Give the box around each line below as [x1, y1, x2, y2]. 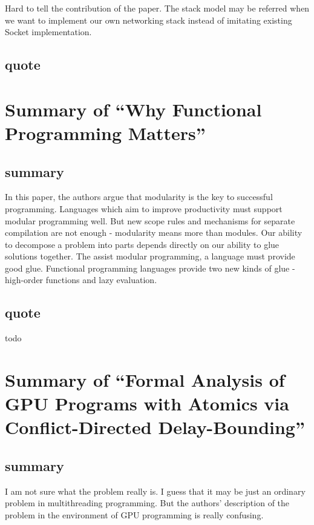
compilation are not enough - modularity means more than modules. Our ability [5, 226, 303, 239]
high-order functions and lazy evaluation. [5, 273, 157, 286]
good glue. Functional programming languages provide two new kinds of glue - [5, 261, 295, 274]
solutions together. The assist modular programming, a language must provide [5, 250, 295, 262]
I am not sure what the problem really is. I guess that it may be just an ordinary [5, 484, 306, 497]
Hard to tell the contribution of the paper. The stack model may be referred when [5, 2, 310, 14]
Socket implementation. [5, 25, 92, 38]
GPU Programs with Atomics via [5, 391, 289, 416]
